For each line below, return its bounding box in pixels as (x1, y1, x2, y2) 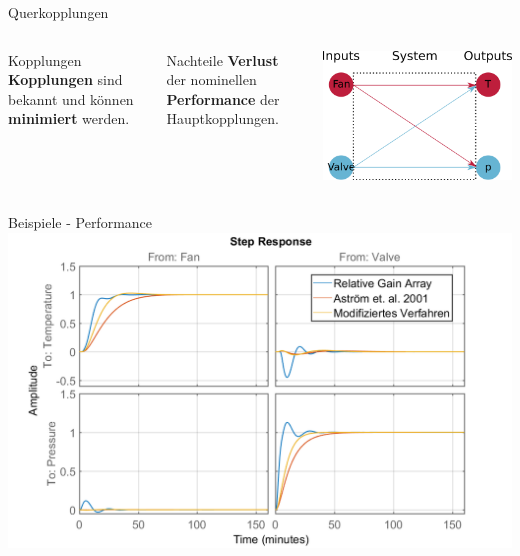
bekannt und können (8, 88, 134, 109)
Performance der (166, 88, 280, 109)
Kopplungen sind (8, 69, 123, 90)
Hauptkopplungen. (166, 108, 279, 129)
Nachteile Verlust (166, 49, 279, 70)
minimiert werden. (8, 108, 130, 129)
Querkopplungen (8, 2, 109, 22)
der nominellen (166, 69, 257, 90)
